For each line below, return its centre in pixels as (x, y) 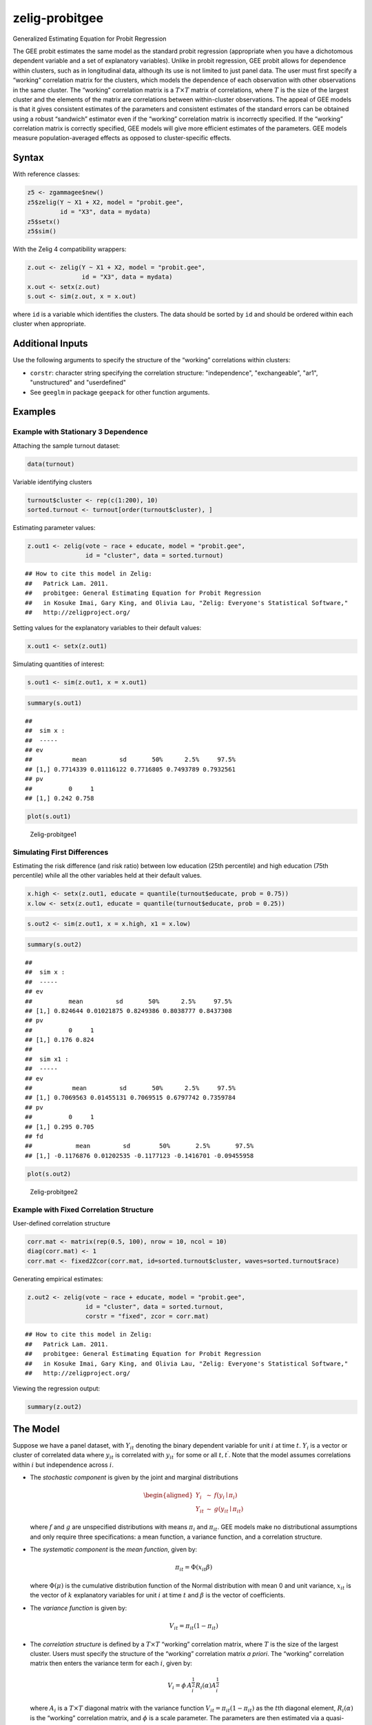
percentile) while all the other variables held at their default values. (107, 876)
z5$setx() (44, 221)
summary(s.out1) (55, 703)
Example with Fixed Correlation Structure (83, 1210)
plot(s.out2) (49, 1174)
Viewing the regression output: (56, 1389)
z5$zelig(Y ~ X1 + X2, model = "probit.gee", (105, 202)
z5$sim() (42, 231)
